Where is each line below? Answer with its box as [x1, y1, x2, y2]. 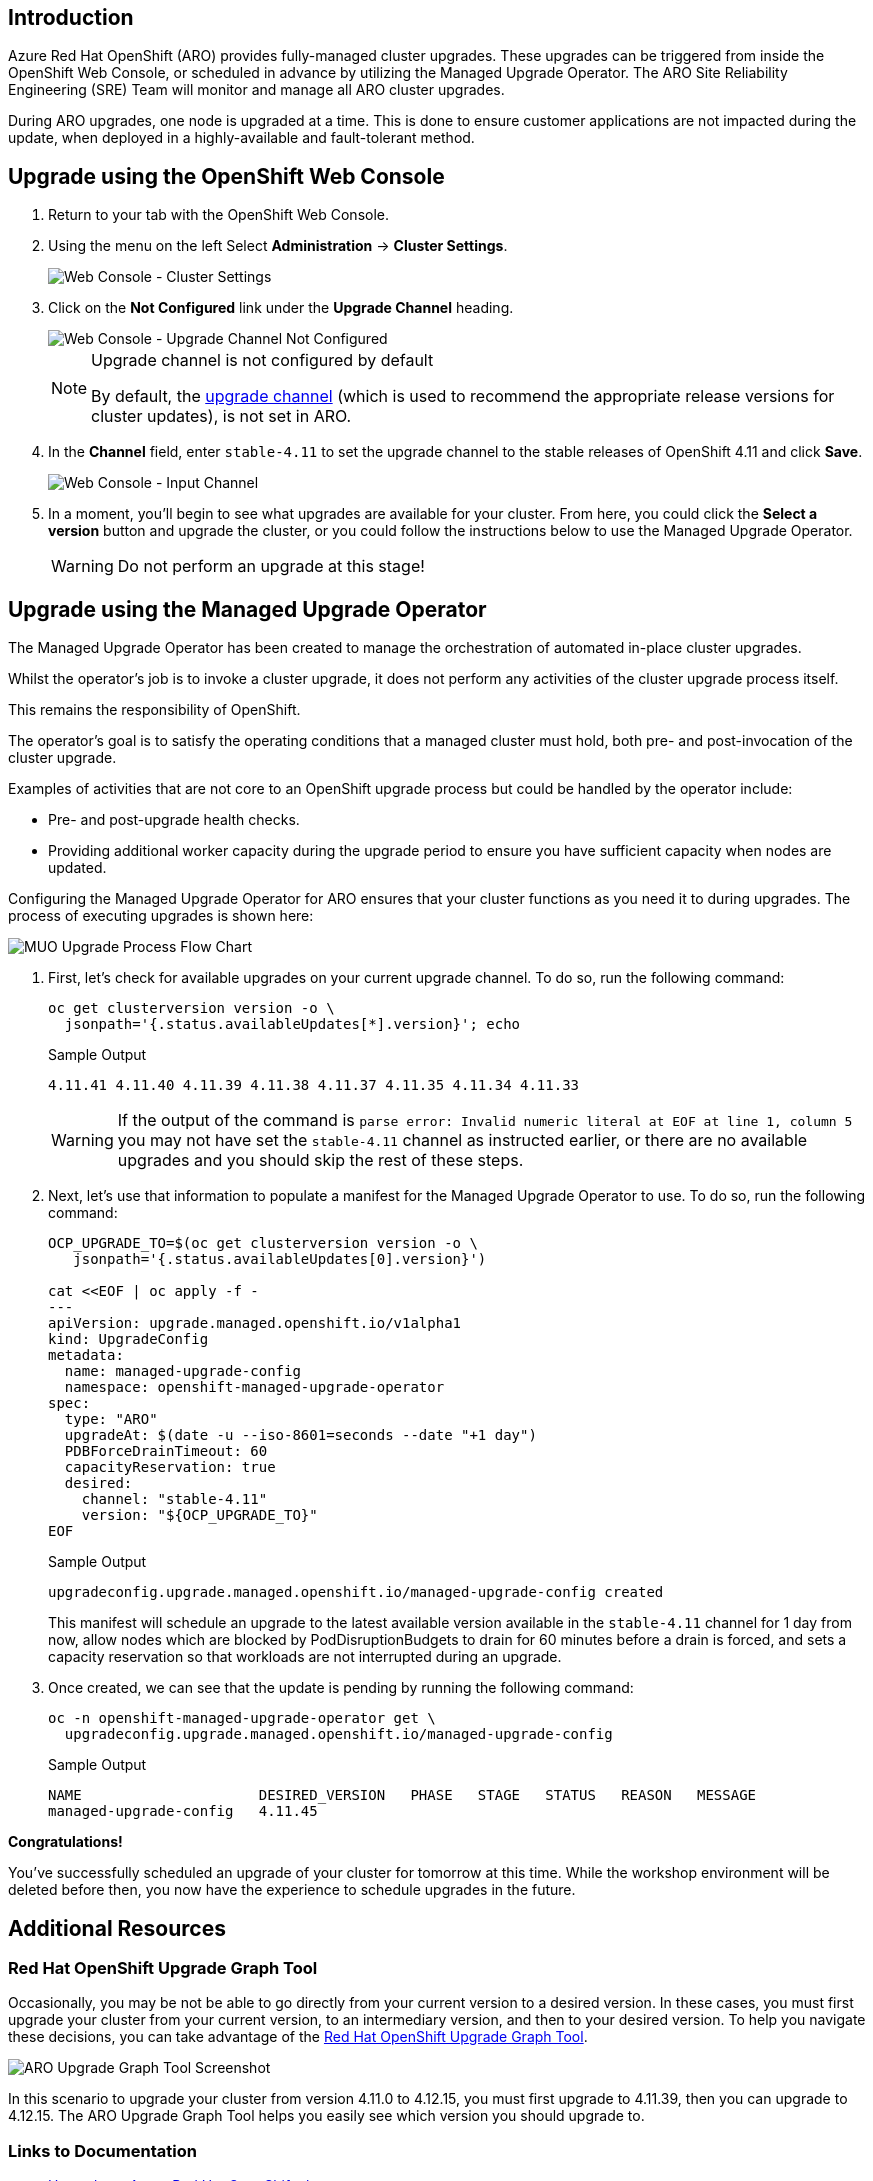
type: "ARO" [64, 1411, 158, 1428]
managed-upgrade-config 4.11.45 [48, 1803, 318, 1820]
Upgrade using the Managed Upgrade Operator [8, 596, 487, 622]
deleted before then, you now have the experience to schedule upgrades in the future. [8, 1881, 576, 1899]
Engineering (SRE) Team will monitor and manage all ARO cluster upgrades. [8, 81, 505, 99]
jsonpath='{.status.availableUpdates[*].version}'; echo [64, 1016, 521, 1033]
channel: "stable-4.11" [81, 1491, 268, 1508]
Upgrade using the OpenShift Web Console [8, 163, 445, 189]
